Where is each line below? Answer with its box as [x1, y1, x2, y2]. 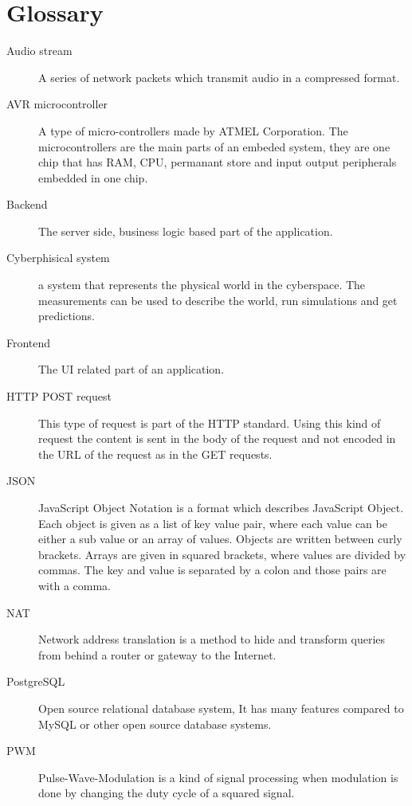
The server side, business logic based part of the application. [38, 222, 333, 239]
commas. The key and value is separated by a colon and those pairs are [38, 561, 386, 578]
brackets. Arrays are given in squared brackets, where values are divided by [38, 546, 406, 562]
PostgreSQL [6, 673, 65, 690]
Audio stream [6, 42, 73, 59]
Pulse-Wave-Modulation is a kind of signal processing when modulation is [38, 769, 398, 785]
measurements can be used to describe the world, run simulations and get [38, 291, 398, 308]
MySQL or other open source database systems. [38, 715, 272, 732]
